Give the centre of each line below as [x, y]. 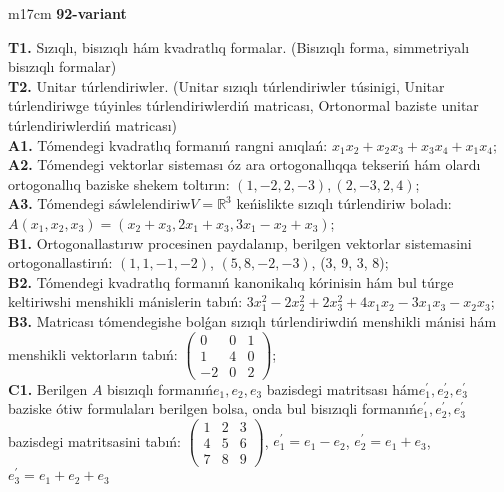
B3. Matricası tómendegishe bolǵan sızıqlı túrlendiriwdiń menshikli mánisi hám [252, 320]
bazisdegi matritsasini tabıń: [94, 440]
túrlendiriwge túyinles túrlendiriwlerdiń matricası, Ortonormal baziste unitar [243, 105]
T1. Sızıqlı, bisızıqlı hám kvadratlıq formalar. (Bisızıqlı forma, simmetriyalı [239, 46]
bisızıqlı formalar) [62, 66]
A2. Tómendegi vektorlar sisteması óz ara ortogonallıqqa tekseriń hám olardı [244, 164]
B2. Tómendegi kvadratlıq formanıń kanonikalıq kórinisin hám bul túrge [231, 281]
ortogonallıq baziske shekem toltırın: [119, 183]
